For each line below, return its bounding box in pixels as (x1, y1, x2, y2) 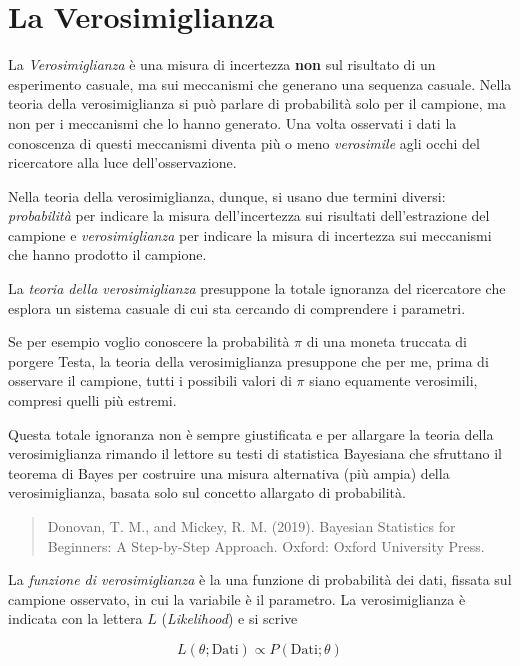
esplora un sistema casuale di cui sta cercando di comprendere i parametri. (8, 297, 466, 318)
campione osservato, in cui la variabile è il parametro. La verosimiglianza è (8, 588, 466, 609)
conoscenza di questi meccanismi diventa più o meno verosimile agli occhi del (8, 132, 480, 153)
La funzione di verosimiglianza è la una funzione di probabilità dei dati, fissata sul (8, 569, 512, 590)
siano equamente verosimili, (309, 370, 478, 391)
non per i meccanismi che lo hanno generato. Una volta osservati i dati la (8, 112, 457, 133)
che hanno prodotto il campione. (8, 244, 207, 265)
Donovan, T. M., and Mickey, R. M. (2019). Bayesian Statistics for (47, 516, 456, 536)
